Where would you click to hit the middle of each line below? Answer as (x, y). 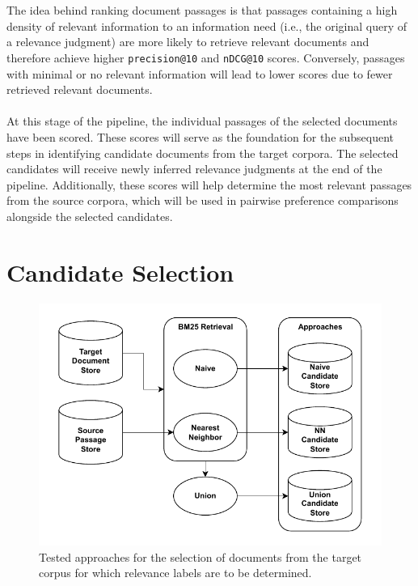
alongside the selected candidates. (90, 216)
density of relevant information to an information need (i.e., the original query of (207, 25)
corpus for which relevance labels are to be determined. (175, 573)
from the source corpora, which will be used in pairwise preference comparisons (203, 200)
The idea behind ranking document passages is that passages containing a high (202, 10)
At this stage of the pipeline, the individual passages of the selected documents (202, 121)
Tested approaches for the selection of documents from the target (201, 556)
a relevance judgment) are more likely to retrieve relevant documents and (188, 42)
